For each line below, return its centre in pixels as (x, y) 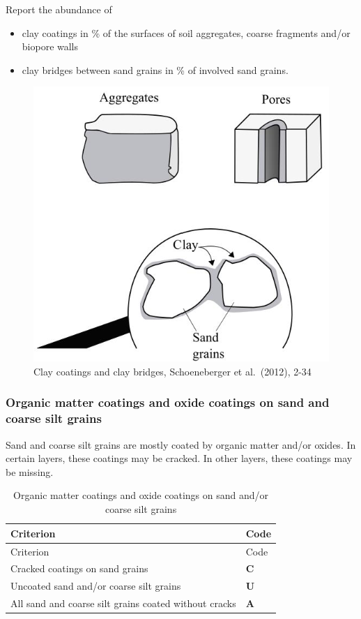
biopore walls (50, 46)
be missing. (30, 471)
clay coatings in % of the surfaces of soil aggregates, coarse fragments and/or (186, 32)
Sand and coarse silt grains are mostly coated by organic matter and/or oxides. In (181, 444)
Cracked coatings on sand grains (79, 568)
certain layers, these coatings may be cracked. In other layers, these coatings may (179, 458)
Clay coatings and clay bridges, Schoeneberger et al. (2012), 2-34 (172, 371)
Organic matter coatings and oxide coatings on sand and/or (141, 495)
